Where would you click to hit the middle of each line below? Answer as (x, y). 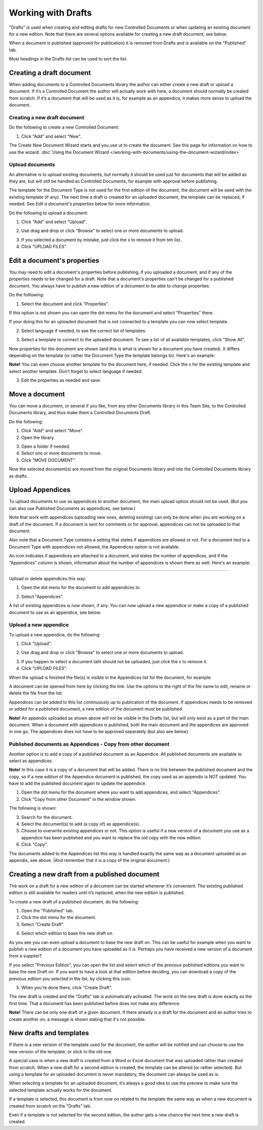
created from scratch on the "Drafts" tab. (50, 1106)
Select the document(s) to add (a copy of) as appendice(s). (81, 824)
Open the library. (38, 438)
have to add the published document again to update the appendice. (78, 783)
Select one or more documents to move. (62, 453)
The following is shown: (33, 808)
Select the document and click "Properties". (65, 304)
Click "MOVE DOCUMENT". (49, 460)
